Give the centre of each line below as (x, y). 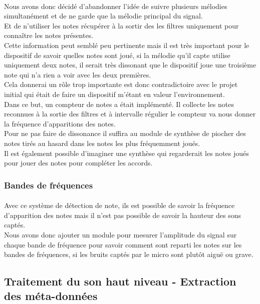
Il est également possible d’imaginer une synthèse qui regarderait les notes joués (126, 153)
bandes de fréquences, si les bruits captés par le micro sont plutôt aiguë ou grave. (129, 254)
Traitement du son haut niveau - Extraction (120, 281)
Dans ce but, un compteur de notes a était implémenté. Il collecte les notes (119, 104)
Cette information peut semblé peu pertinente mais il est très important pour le (127, 45)
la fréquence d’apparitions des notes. (60, 123)
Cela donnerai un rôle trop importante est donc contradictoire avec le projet (121, 84)
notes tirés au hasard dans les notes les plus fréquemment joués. (102, 143)
